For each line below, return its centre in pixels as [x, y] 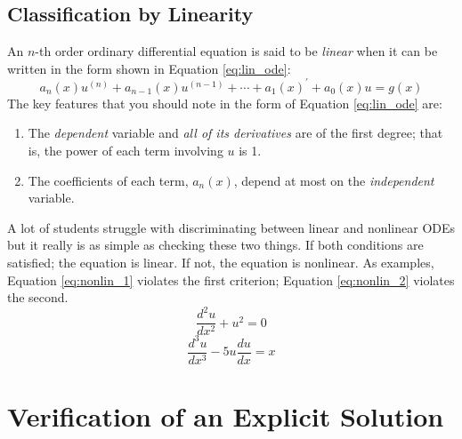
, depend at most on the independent [334, 180]
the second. [38, 297]
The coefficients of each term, [108, 180]
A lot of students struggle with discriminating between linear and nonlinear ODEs [231, 227]
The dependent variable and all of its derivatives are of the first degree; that [235, 133]
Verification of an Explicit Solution [226, 416]
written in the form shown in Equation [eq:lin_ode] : [149, 68]
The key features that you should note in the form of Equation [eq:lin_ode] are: [225, 103]
